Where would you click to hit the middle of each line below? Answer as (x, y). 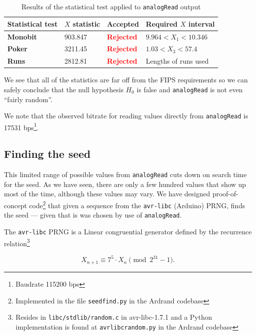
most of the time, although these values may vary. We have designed (107, 194)
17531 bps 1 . (21, 126)
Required (162, 23)
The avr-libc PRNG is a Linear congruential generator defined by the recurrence (128, 232)
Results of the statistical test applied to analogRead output (111, 6)
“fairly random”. (28, 99)
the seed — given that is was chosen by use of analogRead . (93, 215)
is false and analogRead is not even (190, 89)
